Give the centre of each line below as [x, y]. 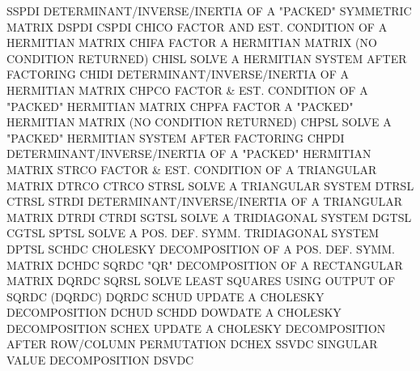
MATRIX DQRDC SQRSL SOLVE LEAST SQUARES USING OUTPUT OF [201, 281]
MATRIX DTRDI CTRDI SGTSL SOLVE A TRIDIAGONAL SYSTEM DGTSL [209, 217]
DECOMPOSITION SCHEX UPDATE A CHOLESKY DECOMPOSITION [196, 328]
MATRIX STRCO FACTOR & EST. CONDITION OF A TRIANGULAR [192, 169]
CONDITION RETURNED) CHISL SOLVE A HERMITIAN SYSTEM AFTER [207, 58]
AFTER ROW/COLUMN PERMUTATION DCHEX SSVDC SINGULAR [192, 344]
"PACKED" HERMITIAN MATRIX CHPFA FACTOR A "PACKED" [180, 106]
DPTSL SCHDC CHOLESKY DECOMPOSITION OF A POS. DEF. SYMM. [201, 248]
